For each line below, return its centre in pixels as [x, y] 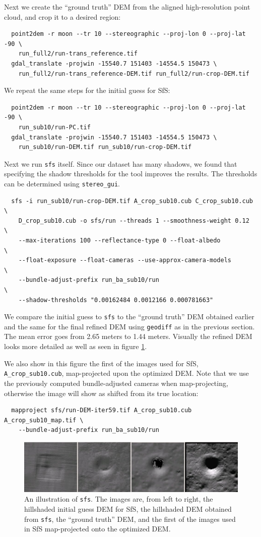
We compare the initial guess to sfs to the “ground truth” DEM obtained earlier [129, 316]
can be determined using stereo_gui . [62, 183]
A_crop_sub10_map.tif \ [44, 420]
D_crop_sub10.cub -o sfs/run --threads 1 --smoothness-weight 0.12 [134, 221]
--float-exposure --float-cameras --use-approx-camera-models [125, 260]
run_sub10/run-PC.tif [54, 127]
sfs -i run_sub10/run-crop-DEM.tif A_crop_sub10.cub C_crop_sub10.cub [132, 201]
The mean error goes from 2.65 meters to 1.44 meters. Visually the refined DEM [128, 336]
